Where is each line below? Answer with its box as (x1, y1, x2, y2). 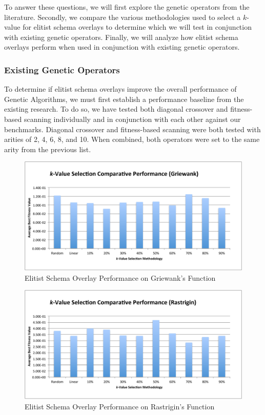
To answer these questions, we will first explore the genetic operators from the (4, 2, 250, 12)
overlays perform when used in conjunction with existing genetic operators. (4, 42, 240, 52)
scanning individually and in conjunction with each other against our (24, 113, 241, 124)
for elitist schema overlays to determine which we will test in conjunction (23, 22, 252, 32)
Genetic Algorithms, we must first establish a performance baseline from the (4, 93, 244, 104)
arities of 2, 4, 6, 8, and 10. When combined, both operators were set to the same (4, 134, 260, 144)
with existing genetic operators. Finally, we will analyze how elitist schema (4, 31, 238, 42)
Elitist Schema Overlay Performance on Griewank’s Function (25, 272, 216, 283)
